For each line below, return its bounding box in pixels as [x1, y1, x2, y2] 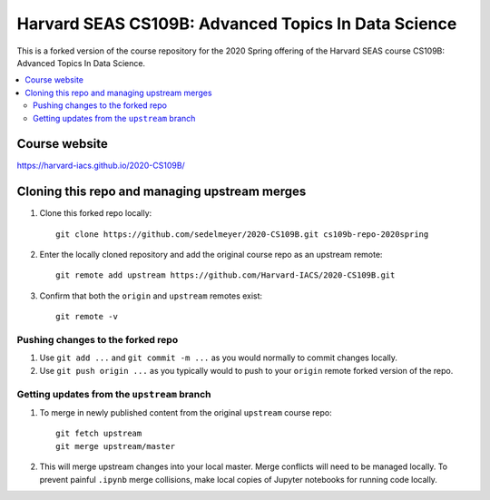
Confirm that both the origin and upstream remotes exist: [39, 290, 263, 301]
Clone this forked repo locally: [39, 208, 152, 219]
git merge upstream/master [55, 441, 176, 451]
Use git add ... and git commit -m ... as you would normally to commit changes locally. [39, 352, 398, 363]
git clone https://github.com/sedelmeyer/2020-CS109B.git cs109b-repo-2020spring [55, 229, 429, 240]
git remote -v [55, 311, 118, 322]
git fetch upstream [55, 428, 142, 439]
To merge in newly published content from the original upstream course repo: [39, 407, 332, 417]
